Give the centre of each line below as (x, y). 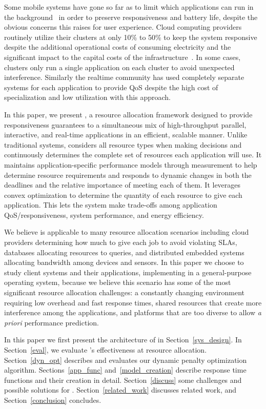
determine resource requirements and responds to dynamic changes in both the (128, 175)
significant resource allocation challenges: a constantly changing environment (125, 292)
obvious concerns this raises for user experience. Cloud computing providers (123, 27)
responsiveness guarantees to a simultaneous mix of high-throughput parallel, (125, 124)
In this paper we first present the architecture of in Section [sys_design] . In (123, 340)
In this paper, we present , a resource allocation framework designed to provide (128, 114)
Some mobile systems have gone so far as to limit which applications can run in (129, 7)
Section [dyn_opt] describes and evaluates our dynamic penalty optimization (126, 360)
